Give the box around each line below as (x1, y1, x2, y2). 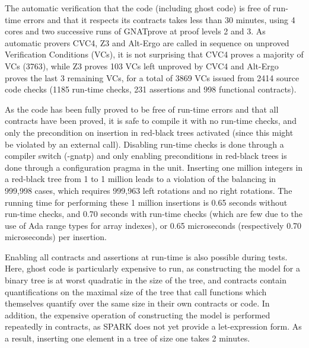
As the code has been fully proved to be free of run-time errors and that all (5, 103, 279, 115)
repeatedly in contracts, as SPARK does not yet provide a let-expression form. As (5, 320, 302, 333)
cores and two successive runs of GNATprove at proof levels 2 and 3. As (5, 25, 266, 37)
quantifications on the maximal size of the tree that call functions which (5, 285, 267, 298)
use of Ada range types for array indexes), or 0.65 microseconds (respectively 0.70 (5, 219, 302, 231)
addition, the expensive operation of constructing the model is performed (5, 308, 270, 321)
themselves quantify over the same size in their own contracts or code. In (5, 297, 270, 309)
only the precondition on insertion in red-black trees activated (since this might (5, 126, 294, 138)
